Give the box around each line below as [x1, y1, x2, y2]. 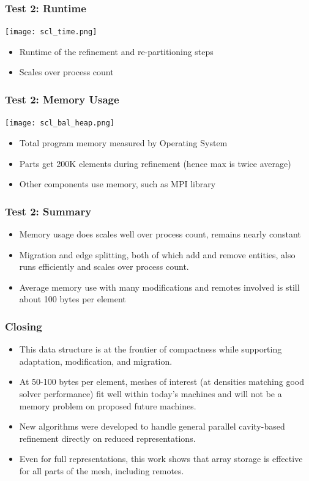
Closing [5, 318, 42, 334]
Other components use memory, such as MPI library [19, 177, 216, 190]
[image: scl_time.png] [5, 28, 97, 37]
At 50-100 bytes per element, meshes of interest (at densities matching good [19, 375, 304, 388]
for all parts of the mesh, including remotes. [19, 464, 184, 477]
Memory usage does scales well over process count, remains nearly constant [19, 227, 301, 240]
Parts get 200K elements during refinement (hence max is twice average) [19, 157, 291, 170]
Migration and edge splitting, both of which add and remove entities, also [19, 248, 296, 261]
